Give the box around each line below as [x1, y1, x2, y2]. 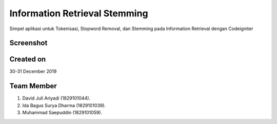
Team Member [9, 82, 57, 90]
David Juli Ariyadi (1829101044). [22, 95, 91, 102]
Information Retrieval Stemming [9, 8, 148, 19]
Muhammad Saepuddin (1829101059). [22, 110, 103, 116]
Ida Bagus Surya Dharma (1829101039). [22, 102, 106, 108]
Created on [9, 55, 46, 64]
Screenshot [9, 39, 48, 47]
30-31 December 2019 [9, 68, 57, 75]
